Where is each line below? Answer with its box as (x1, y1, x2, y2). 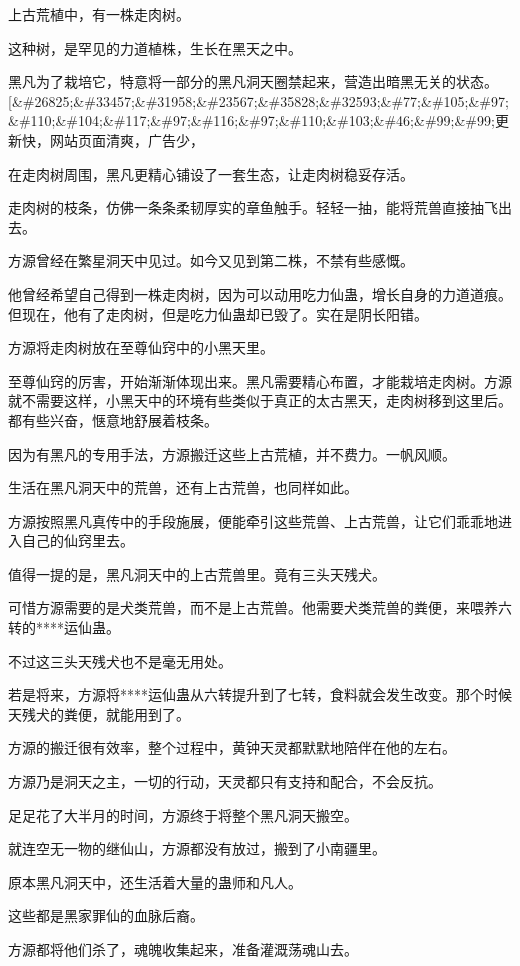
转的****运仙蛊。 (8, 617, 120, 638)
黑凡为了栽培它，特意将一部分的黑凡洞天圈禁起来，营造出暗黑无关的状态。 (8, 71, 498, 92)
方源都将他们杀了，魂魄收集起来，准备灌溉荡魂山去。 (8, 939, 358, 959)
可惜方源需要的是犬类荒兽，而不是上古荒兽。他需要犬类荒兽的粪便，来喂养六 (8, 597, 512, 618)
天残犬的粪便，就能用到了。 (8, 703, 190, 724)
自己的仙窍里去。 (21, 530, 134, 551)
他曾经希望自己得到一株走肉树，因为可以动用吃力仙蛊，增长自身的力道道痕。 (8, 283, 512, 304)
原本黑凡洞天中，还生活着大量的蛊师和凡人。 (8, 871, 302, 892)
